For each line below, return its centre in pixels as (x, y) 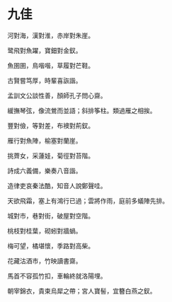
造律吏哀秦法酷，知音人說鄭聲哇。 (57, 185)
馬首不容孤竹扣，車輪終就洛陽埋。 (57, 276)
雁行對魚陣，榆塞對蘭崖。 (45, 140)
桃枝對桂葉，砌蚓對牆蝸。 (45, 231)
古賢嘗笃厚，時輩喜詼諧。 (45, 80)
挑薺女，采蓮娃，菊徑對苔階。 (51, 156)
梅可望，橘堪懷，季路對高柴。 (51, 245)
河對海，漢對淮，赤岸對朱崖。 (51, 35)
